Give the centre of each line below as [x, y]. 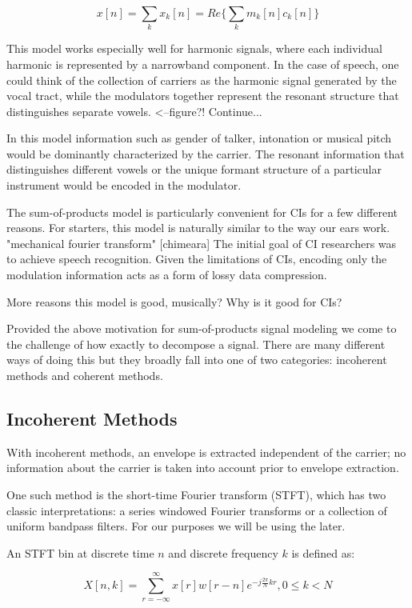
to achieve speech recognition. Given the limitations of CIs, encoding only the [197, 259]
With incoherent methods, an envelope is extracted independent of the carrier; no [206, 452]
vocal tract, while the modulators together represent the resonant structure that [203, 96]
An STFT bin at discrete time [80, 552]
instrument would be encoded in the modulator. [124, 185]
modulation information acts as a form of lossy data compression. [167, 275]
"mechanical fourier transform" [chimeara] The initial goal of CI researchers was [202, 243]
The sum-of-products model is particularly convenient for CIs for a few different [202, 212]
